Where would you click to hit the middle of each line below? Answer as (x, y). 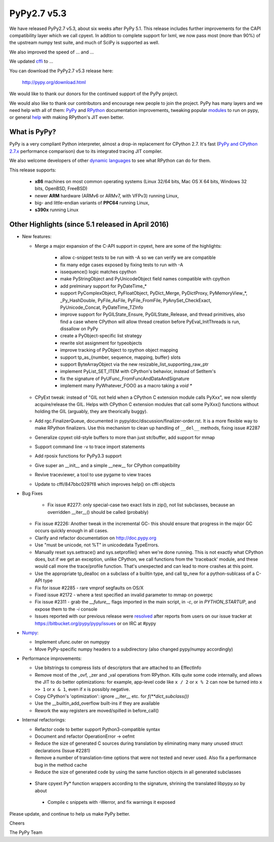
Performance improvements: (52, 658)
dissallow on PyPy (79, 329)
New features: (37, 237)
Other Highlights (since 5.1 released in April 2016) (89, 225)
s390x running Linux (57, 210)
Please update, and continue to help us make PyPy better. (70, 814)
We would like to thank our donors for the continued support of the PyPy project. (94, 94)
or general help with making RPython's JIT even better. (67, 118)
